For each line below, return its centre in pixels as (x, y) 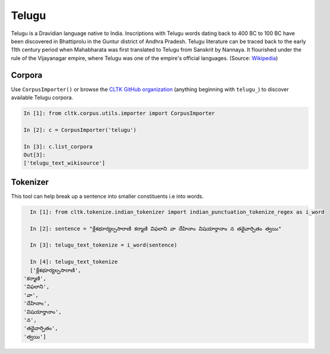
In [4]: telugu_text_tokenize (74, 262)
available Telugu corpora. (42, 97)
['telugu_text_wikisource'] (64, 163)
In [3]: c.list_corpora (58, 146)
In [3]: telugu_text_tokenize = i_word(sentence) (104, 245)
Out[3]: (34, 155)
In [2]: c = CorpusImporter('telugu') (80, 130)
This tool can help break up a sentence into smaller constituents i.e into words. (107, 196)
